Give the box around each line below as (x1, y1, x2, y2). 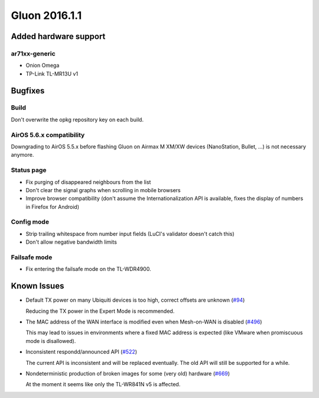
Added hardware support (11, 31, 106, 41)
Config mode (11, 218, 50, 226)
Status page (11, 166, 47, 174)
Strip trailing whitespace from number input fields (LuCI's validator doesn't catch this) (25, 230, 235, 237)
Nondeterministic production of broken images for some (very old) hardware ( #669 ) (25, 370, 230, 377)
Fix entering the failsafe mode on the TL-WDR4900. (25, 266, 151, 273)
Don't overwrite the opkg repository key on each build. (11, 116, 144, 123)
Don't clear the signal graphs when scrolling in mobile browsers (25, 186, 181, 193)
